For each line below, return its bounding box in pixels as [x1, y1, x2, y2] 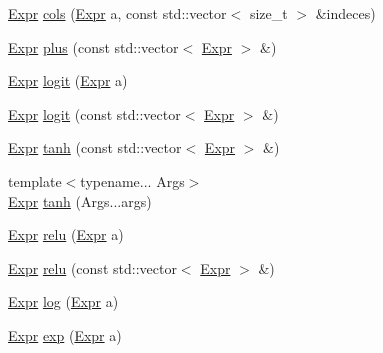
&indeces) [315, 3, 376, 23]
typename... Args [80, 170, 185, 191]
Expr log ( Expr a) [8, 291, 119, 312]
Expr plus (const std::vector [8, 36, 179, 57]
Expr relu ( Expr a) [8, 224, 124, 245]
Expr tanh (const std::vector [8, 137, 182, 158]
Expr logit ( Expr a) [8, 70, 128, 91]
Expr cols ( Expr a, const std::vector [8, 3, 227, 23]
